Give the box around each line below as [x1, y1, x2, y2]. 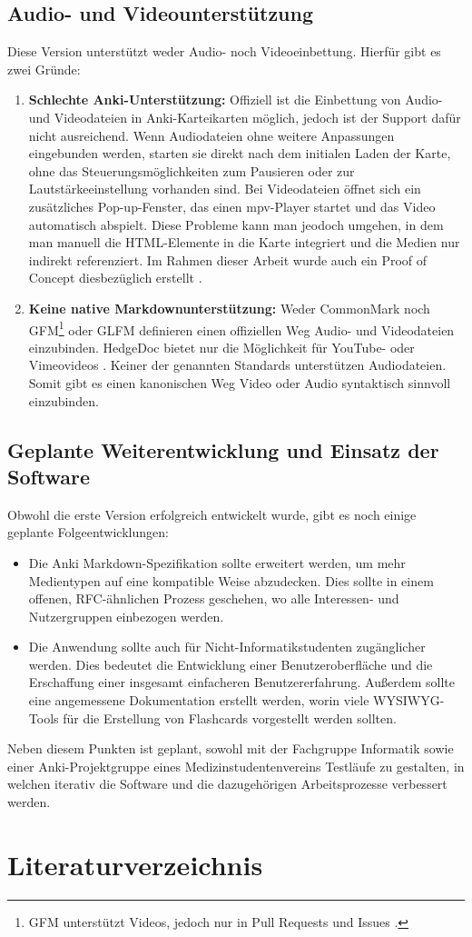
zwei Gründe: [7, 59, 81, 78]
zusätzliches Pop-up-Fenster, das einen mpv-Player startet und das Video [28, 196, 436, 215]
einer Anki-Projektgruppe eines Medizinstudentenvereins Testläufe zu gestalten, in [7, 756, 465, 775]
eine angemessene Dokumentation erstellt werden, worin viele [28, 691, 369, 710]
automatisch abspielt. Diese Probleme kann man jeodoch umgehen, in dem [28, 214, 444, 234]
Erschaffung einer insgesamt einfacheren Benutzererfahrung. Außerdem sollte [28, 673, 455, 692]
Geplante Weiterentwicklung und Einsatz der [7, 435, 439, 464]
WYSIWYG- [373, 691, 445, 710]
